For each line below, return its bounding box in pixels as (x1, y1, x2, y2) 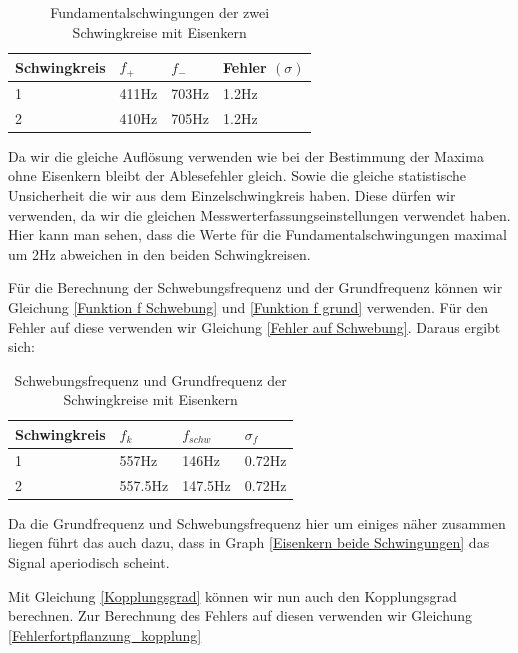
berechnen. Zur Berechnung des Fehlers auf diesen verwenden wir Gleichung (8, 605, 473, 626)
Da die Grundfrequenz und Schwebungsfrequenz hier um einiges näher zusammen (8, 512, 506, 533)
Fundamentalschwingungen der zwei (50, 2, 270, 22)
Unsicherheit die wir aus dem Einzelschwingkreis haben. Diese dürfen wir (8, 185, 456, 206)
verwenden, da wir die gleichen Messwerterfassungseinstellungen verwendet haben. (8, 204, 511, 225)
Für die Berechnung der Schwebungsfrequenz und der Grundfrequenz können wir (8, 277, 503, 298)
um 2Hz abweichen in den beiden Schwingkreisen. (8, 243, 311, 264)
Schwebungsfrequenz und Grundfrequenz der (14, 369, 287, 390)
